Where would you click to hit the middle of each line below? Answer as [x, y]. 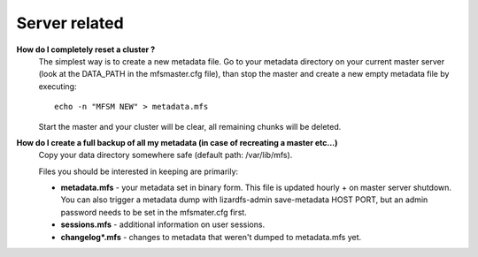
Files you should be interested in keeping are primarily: [139, 171]
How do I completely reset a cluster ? [86, 49]
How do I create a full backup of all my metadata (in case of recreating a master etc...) [177, 142]
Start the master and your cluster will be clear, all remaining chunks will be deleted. [190, 126]
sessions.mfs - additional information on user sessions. [163, 224]
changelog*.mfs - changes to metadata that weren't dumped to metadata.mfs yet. [211, 237]
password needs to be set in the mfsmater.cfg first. [154, 212]
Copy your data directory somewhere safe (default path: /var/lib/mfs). [166, 155]
